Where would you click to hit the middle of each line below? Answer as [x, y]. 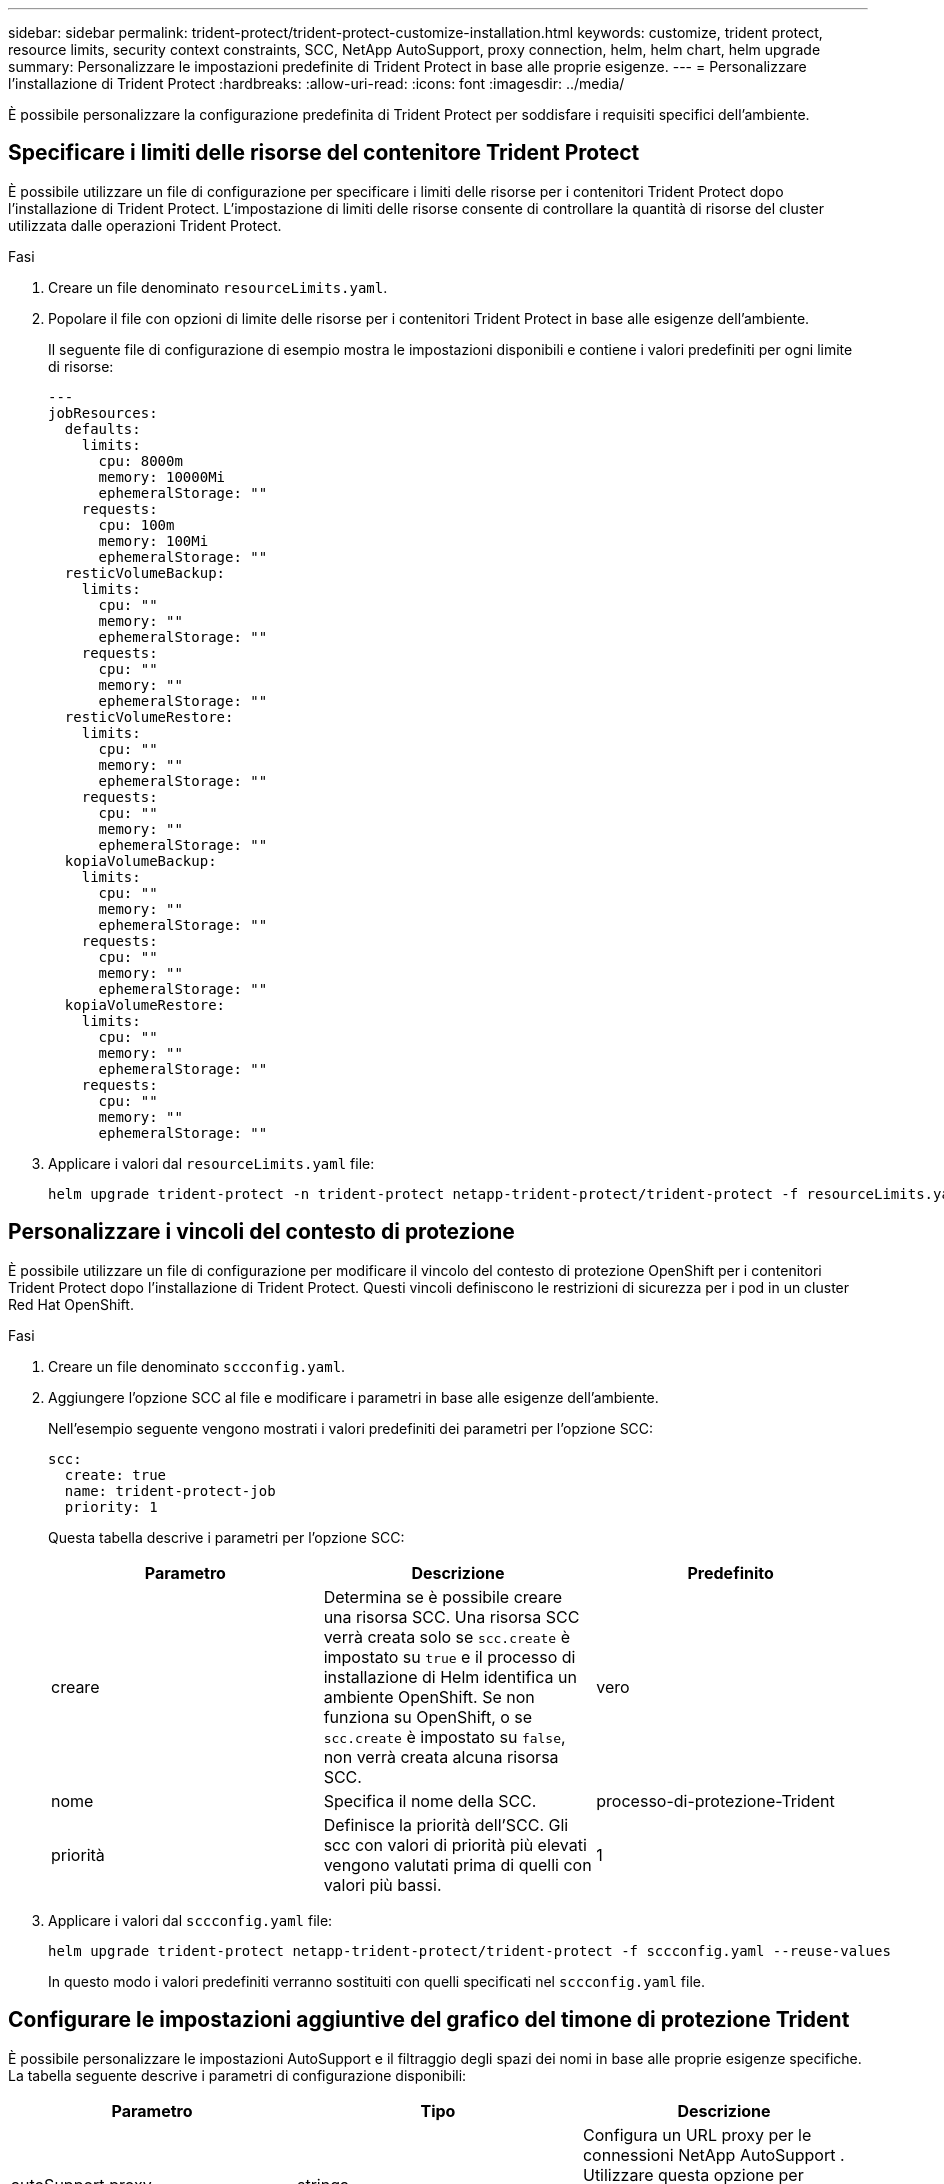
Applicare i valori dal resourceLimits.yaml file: [211, 1163]
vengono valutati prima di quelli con [457, 1864]
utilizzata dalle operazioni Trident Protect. [145, 225]
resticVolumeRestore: [149, 716]
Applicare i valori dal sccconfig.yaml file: [190, 1920]
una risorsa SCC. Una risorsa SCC [451, 1616]
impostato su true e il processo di [449, 1656]
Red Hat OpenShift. [71, 1304]
